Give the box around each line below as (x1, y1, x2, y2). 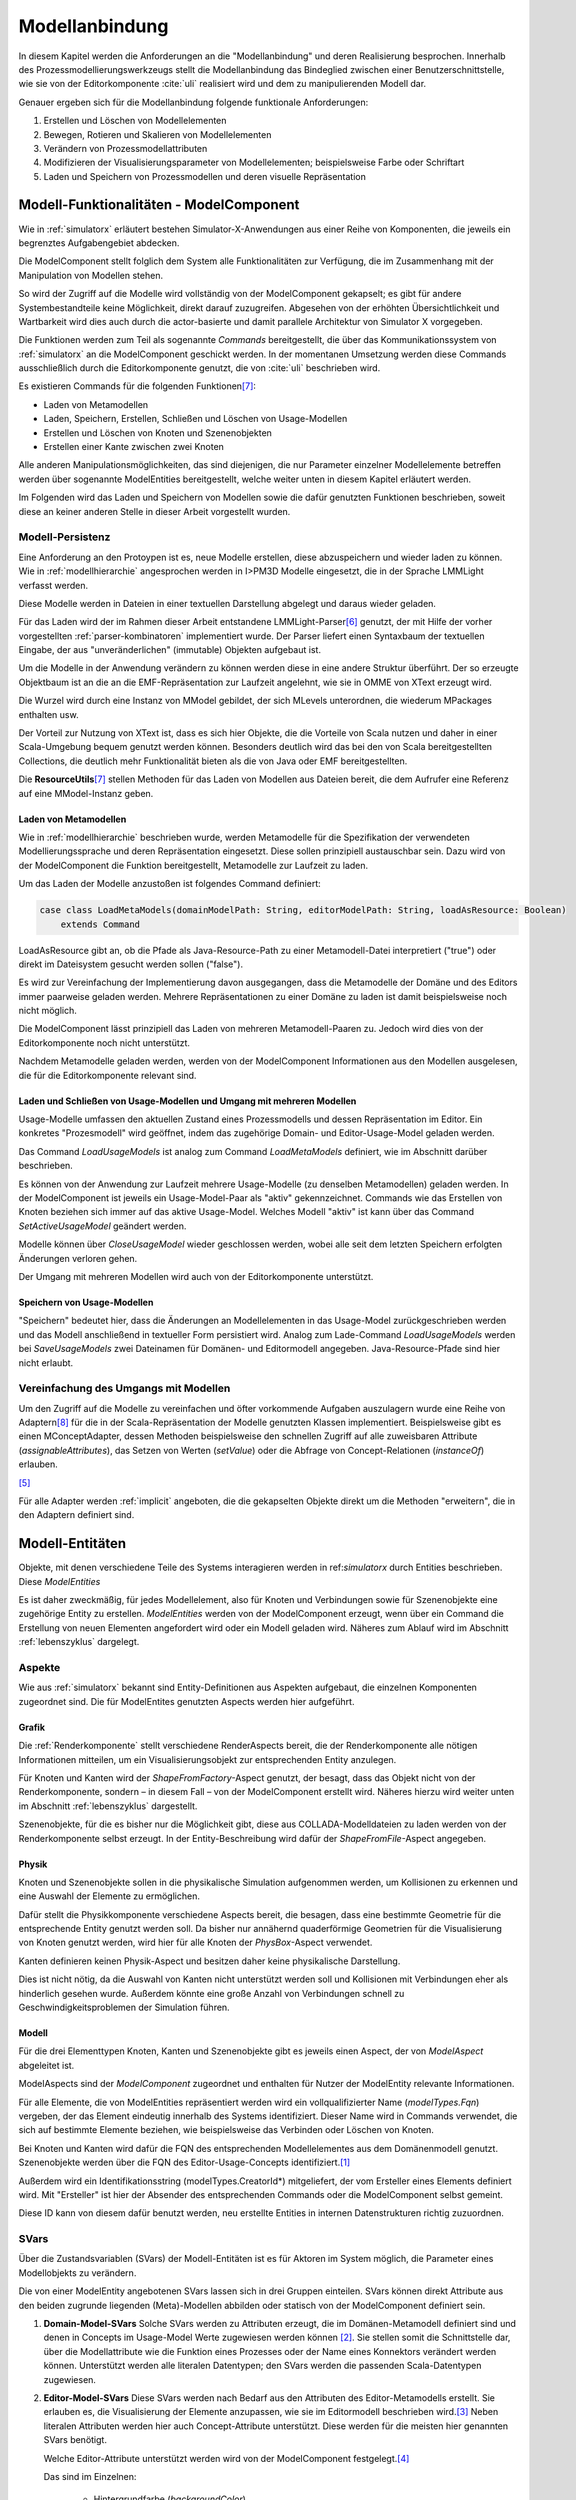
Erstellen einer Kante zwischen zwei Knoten (43, 441, 225, 453)
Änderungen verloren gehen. (18, 1252, 138, 1264)
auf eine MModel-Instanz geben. (18, 787, 154, 799)
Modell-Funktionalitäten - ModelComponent (18, 196, 300, 214)
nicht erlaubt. (18, 1356, 74, 1369)
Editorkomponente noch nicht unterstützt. (18, 1036, 190, 1049)
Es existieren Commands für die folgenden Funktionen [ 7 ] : (18, 380, 257, 392)
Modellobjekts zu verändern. (18, 2266, 137, 2279)
